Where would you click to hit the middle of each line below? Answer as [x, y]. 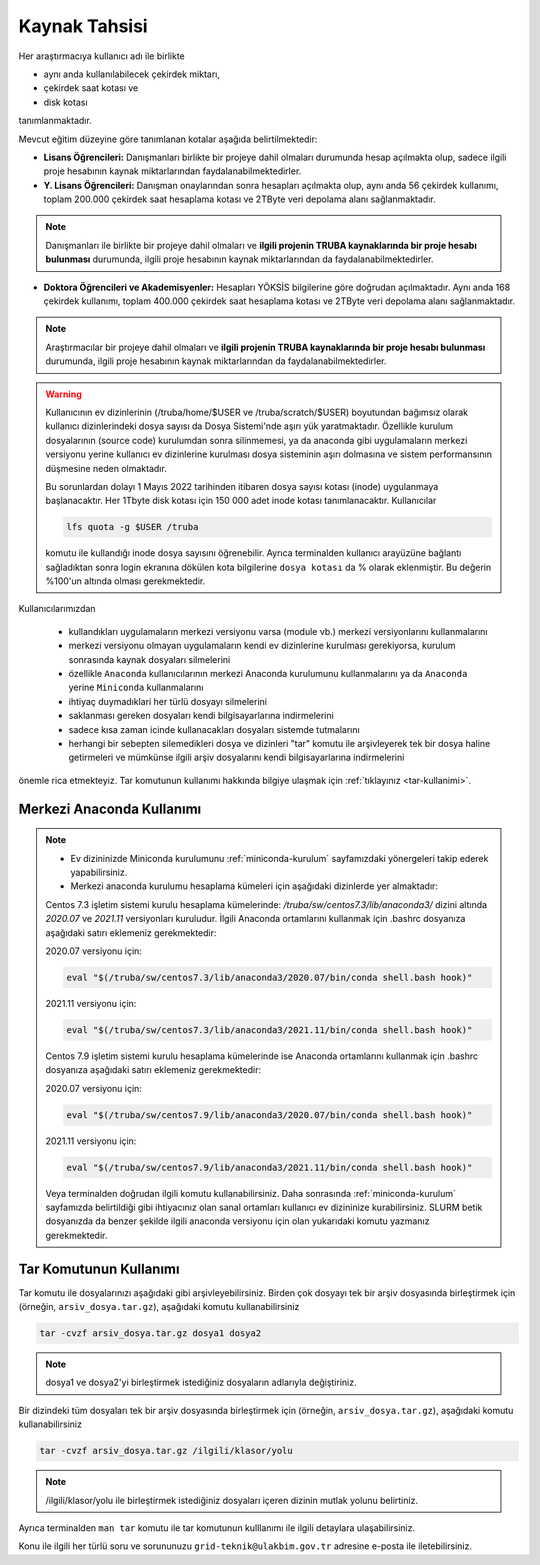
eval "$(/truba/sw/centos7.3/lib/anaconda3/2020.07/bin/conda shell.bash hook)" [269, 977]
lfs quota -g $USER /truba [132, 527]
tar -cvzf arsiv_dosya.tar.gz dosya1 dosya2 [150, 1333]
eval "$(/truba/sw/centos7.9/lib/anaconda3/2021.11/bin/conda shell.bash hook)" [269, 1167]
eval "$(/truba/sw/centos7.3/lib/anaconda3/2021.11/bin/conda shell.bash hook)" [269, 1029]
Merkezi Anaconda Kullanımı [110, 808]
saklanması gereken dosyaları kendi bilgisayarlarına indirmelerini [201, 716]
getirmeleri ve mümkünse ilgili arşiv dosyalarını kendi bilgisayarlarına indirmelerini [236, 757]
